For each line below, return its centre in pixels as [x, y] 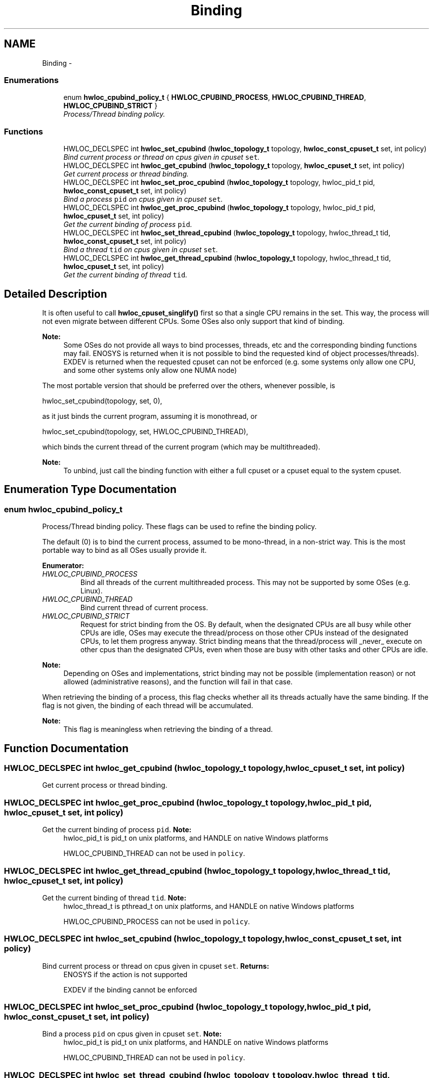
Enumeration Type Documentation [90, 490]
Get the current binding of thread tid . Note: [114, 898]
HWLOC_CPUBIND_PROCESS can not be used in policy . [157, 921]
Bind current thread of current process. [144, 608]
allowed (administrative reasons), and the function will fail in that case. [178, 682]
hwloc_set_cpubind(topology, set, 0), [102, 401]
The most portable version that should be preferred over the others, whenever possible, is [189, 385]
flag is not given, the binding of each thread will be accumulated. [148, 706]
